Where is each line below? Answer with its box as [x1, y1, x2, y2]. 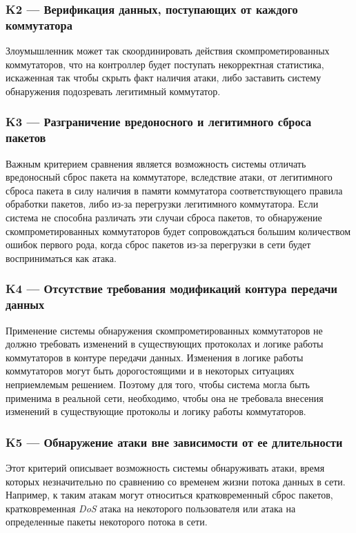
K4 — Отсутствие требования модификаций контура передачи [6, 280, 337, 297]
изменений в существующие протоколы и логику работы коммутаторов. [6, 404, 306, 419]
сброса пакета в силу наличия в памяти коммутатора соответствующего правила [6, 183, 343, 197]
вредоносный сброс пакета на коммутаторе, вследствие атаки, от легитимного [6, 170, 333, 184]
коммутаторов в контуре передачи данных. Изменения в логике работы [6, 350, 304, 364]
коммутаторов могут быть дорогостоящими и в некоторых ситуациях [6, 363, 295, 378]
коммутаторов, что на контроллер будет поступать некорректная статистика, [6, 57, 324, 71]
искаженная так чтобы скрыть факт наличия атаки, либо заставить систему [6, 70, 322, 85]
